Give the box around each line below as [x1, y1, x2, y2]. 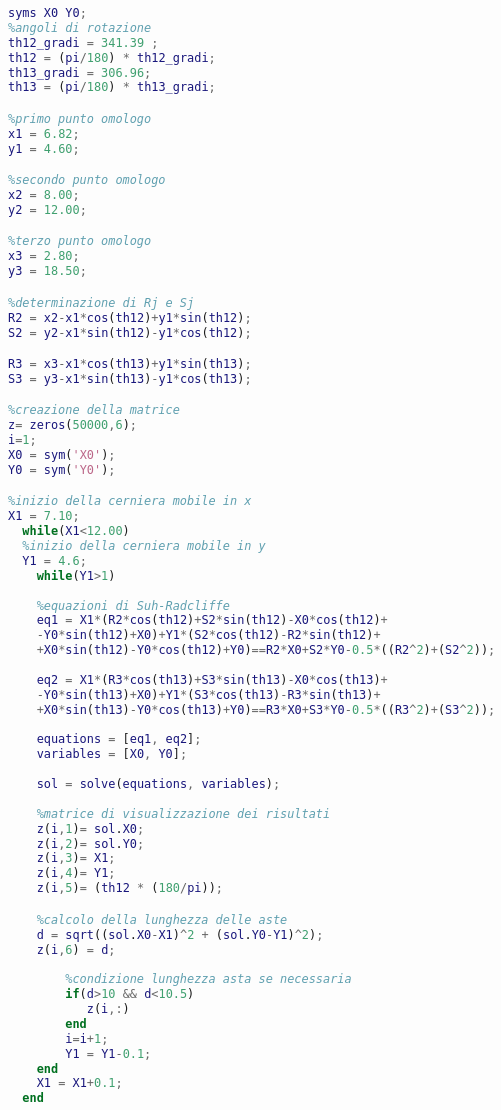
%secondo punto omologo [8, 173, 166, 188]
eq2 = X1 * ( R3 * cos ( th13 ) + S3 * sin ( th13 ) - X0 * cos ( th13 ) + [36, 672, 388, 687]
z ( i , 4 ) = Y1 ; [36, 866, 116, 881]
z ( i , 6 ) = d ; [36, 942, 116, 957]
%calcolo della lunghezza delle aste [36, 912, 288, 927]
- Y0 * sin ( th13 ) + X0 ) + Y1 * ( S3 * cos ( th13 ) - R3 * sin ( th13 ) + [36, 687, 381, 702]
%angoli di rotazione [8, 20, 152, 35]
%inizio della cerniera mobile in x [8, 494, 252, 509]
